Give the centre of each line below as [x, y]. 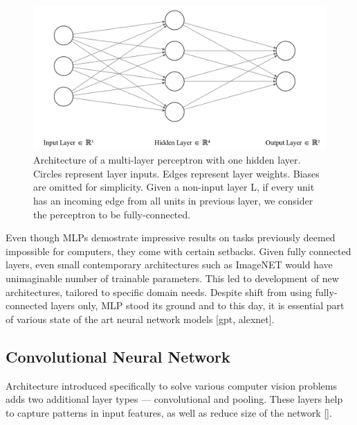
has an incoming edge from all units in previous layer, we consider [173, 201]
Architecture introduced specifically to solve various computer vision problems [171, 385]
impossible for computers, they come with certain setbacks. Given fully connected [178, 251]
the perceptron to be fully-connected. [112, 214]
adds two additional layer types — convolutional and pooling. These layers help [174, 399]
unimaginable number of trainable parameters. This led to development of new [172, 278]
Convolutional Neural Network [118, 356]
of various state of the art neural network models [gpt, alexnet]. [140, 319]
